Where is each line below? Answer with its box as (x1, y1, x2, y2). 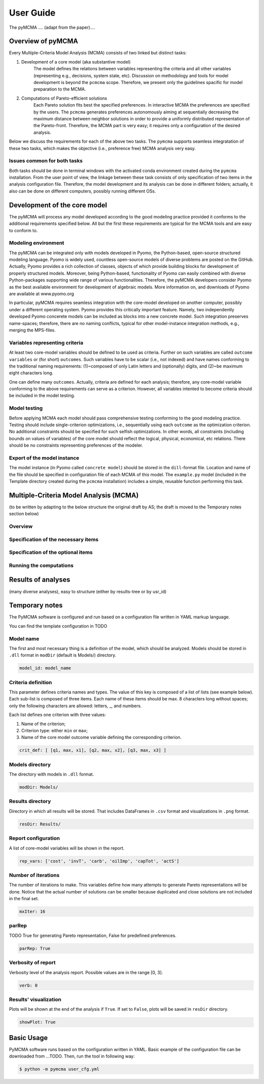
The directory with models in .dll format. (9, 771, 94, 777)
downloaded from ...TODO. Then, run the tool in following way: (9, 1053, 135, 1059)
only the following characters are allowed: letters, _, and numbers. (9, 703, 142, 709)
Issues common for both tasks (9, 157, 83, 164)
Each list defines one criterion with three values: (9, 712, 106, 718)
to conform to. (9, 227, 38, 233)
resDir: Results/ (19, 821, 61, 827)
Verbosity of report (9, 959, 56, 966)
